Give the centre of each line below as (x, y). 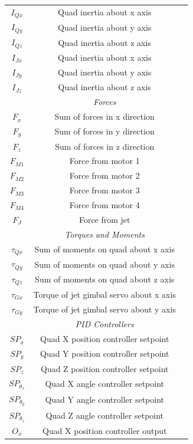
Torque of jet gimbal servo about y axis (104, 309)
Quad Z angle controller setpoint (105, 415)
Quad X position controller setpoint (105, 339)
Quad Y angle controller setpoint (105, 399)
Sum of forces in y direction (104, 131)
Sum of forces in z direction (105, 146)
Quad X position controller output (104, 430)
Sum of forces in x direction (104, 116)
